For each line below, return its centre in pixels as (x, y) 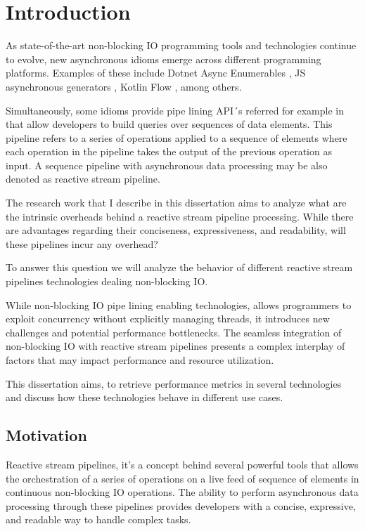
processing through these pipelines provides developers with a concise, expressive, (181, 505)
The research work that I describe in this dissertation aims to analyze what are (176, 203)
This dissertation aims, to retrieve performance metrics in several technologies (174, 383)
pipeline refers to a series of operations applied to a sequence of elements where (177, 137)
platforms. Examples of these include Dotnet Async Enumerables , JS (156, 73)
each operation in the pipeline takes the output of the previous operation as (169, 151)
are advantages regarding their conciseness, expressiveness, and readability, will (176, 230)
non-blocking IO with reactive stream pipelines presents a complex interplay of (175, 346)
